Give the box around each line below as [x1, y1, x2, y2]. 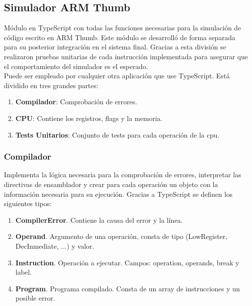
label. [15, 267, 32, 277]
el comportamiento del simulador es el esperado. [4, 61, 148, 71]
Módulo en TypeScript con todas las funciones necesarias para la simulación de [4, 23, 241, 33]
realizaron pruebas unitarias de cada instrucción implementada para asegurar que [4, 51, 248, 61]
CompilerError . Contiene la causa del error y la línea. [15, 214, 183, 225]
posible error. [15, 293, 55, 303]
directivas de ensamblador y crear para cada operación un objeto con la [4, 179, 218, 189]
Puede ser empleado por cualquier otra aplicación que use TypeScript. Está [4, 71, 230, 81]
